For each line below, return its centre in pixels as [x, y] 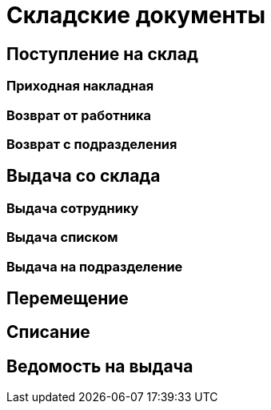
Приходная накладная [80, 86]
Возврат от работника [79, 115]
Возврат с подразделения [92, 144]
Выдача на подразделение [95, 266]
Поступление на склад [102, 54]
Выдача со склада [84, 176]
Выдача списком [62, 237]
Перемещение [68, 298]
